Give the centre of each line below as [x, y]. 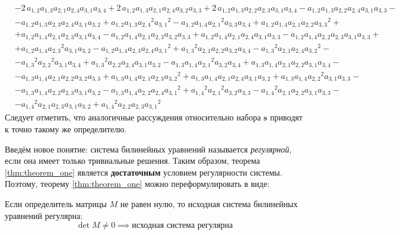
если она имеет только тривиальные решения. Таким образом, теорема [132, 161]
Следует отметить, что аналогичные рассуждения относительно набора [133, 117]
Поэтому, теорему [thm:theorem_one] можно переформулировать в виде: [137, 184]
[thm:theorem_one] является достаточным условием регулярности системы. [144, 172]
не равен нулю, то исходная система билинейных [209, 203]
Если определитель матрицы [56, 203]
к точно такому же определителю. [66, 128]
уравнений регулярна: [44, 215]
